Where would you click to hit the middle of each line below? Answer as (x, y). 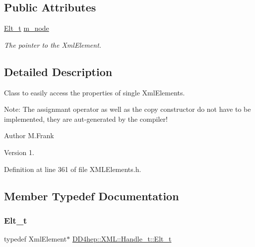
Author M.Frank (29, 135)
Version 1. (19, 152)
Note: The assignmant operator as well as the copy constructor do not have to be (127, 109)
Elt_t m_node (27, 28)
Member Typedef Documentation (92, 196)
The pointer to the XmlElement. (53, 44)
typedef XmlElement (35, 239)
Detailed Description (58, 71)
